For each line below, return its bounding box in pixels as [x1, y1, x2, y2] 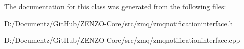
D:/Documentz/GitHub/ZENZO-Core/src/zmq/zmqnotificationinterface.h [4, 18, 233, 28]
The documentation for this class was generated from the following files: [4, 1, 226, 11]
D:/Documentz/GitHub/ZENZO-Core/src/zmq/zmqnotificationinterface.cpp [4, 35, 240, 45]
